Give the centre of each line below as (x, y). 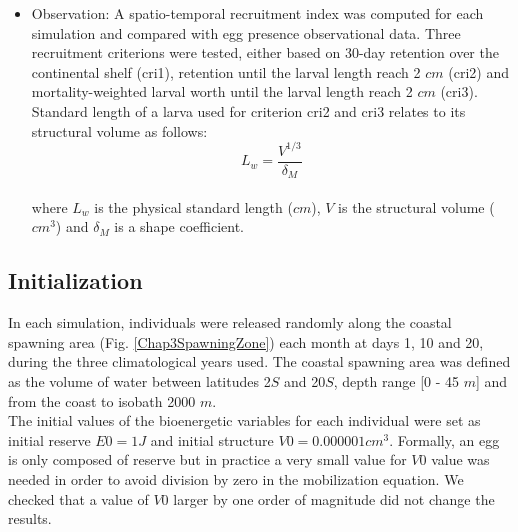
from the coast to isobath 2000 (102, 400)
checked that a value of (78, 498)
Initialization (75, 280)
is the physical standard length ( (193, 206)
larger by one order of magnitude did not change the (334, 498)
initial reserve (49, 439)
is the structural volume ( (416, 206)
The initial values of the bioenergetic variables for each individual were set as (244, 420)
